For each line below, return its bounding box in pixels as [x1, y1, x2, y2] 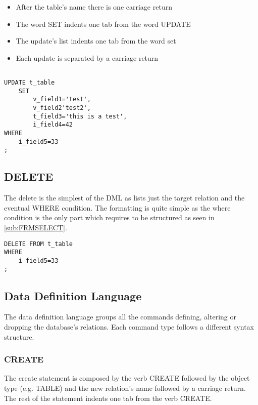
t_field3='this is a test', [33, 112, 127, 120]
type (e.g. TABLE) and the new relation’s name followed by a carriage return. [4, 382, 246, 393]
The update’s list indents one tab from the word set [16, 35, 176, 46]
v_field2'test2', [33, 104, 91, 111]
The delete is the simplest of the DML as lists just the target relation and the [4, 192, 245, 203]
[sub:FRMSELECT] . [4, 222, 67, 232]
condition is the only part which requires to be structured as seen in [4, 212, 215, 223]
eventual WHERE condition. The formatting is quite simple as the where [4, 202, 231, 213]
